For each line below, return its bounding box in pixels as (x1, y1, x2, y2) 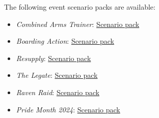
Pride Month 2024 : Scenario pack (16, 104, 120, 114)
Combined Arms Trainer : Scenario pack (16, 18, 140, 29)
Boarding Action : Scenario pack (16, 36, 114, 46)
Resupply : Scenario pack (16, 52, 91, 63)
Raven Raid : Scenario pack (16, 86, 99, 97)
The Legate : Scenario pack (16, 70, 98, 80)
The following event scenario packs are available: (4, 2, 155, 12)
